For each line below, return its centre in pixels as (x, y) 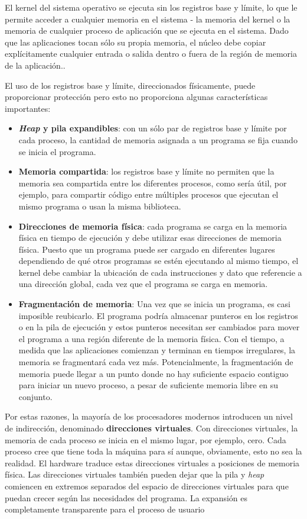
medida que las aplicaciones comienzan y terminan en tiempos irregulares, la (157, 350)
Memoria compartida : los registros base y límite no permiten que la (146, 171)
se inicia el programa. (57, 151)
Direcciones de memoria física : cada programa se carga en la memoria (153, 226)
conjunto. (35, 396)
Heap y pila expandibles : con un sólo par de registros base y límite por (153, 128)
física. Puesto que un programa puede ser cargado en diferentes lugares (147, 249)
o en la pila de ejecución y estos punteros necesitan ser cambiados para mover (159, 327)
